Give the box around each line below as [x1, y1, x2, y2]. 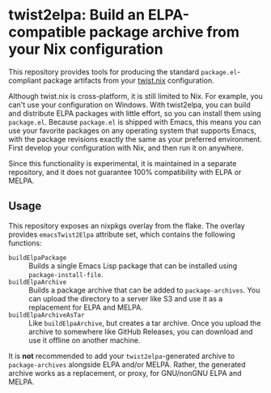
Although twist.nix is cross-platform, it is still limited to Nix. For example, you [8, 91, 263, 100]
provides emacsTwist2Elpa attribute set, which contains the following [8, 229, 235, 239]
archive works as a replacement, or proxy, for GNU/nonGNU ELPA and [8, 368, 242, 378]
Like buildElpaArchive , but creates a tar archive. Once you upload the [28, 318, 261, 327]
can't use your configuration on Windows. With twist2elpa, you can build [8, 100, 251, 109]
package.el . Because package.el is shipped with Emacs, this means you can [8, 117, 261, 126]
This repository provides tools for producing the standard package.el [8, 66, 238, 76]
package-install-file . [28, 269, 104, 279]
